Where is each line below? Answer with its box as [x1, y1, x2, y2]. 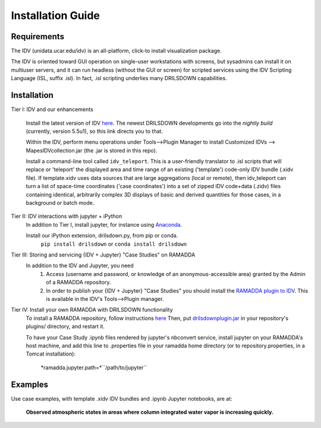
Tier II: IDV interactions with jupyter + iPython [11, 213, 122, 220]
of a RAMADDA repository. [46, 279, 111, 286]
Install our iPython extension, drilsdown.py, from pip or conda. [26, 232, 178, 239]
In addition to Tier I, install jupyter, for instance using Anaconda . [26, 221, 182, 228]
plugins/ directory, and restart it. [26, 323, 105, 330]
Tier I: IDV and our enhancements [11, 106, 93, 113]
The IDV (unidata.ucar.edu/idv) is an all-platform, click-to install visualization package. [11, 47, 222, 55]
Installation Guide [11, 9, 100, 22]
